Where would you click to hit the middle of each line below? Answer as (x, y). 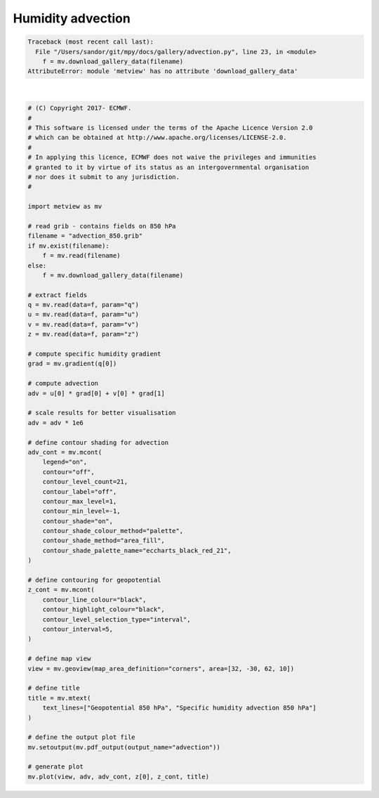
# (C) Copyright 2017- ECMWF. (80, 108)
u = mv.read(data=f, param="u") (84, 315)
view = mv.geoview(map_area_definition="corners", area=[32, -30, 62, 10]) (161, 668)
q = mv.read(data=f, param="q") (84, 305)
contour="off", (68, 472)
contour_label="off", (80, 491)
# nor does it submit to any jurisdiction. (104, 177)
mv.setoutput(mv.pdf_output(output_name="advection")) (124, 747)
